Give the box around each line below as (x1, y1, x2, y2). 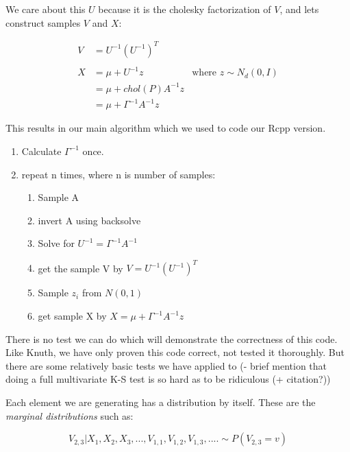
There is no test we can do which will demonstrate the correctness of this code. (5, 331, 338, 346)
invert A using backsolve (38, 213, 141, 227)
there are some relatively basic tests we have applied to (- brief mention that (5, 358, 327, 372)
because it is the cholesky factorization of (98, 2, 271, 16)
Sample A (38, 190, 79, 204)
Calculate (21, 143, 62, 158)
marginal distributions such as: (5, 408, 134, 423)
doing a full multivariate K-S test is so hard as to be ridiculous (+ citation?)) (5, 372, 331, 386)
